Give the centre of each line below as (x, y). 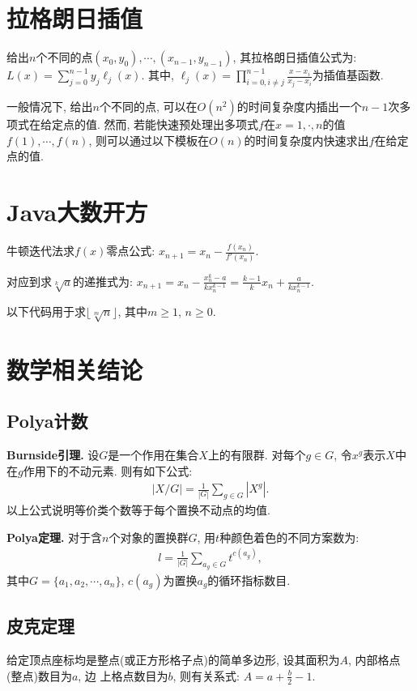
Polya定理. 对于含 (55, 537)
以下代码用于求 (46, 311)
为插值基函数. (348, 75)
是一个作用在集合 (153, 454)
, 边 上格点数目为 (123, 675)
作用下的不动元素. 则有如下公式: (108, 470)
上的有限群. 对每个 (257, 454)
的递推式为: (103, 281)
